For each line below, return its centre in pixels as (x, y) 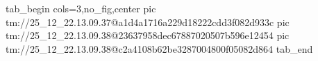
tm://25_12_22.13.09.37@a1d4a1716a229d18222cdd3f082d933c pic (148, 22)
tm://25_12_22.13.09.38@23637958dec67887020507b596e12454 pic (148, 35)
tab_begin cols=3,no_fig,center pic (81, 8)
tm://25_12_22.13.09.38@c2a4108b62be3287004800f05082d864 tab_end (159, 48)
